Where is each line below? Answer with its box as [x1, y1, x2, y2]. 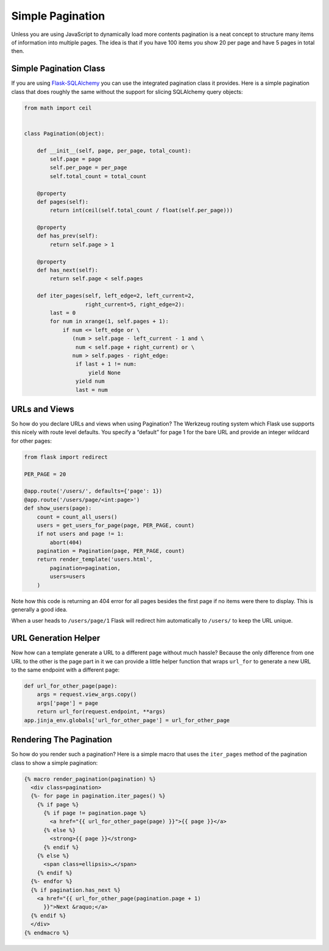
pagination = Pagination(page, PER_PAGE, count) [37, 548, 185, 555]
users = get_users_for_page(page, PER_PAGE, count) [37, 522, 195, 529]
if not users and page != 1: [37, 530, 124, 537]
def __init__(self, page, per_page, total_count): [37, 147, 191, 154]
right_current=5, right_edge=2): [85, 301, 185, 308]
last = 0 [49, 309, 76, 316]
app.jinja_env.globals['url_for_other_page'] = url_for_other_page [24, 717, 230, 723]
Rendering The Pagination [11, 734, 113, 745]
